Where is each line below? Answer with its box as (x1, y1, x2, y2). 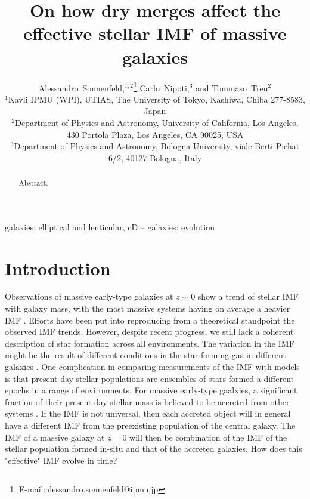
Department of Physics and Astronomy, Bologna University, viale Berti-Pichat (14, 140, 300, 152)
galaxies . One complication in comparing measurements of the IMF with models (5, 361, 300, 373)
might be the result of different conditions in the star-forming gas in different (5, 349, 286, 361)
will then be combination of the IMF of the (129, 430, 287, 443)
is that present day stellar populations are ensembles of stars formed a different (5, 372, 294, 384)
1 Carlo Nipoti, (133, 79, 190, 94)
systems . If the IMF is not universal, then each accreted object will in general (5, 407, 291, 420)
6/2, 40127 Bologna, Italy (108, 151, 202, 164)
